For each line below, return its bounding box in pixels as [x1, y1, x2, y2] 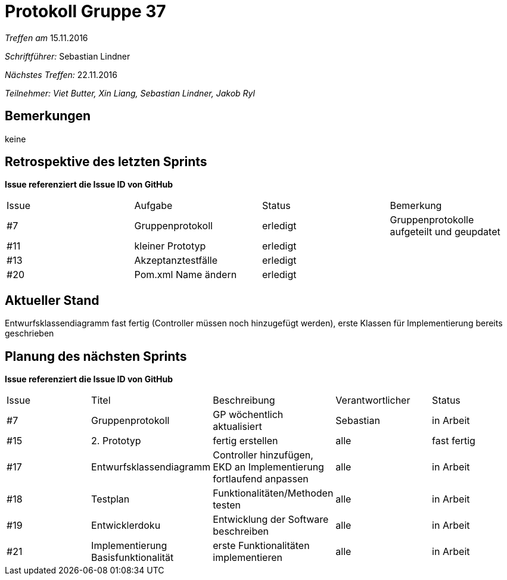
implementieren [213, 551, 282, 564]
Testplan [91, 493, 130, 506]
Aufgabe [134, 199, 173, 212]
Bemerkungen [5, 108, 91, 124]
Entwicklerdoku [91, 519, 161, 532]
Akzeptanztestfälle [134, 254, 218, 267]
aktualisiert [213, 420, 262, 433]
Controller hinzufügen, [213, 449, 313, 461]
